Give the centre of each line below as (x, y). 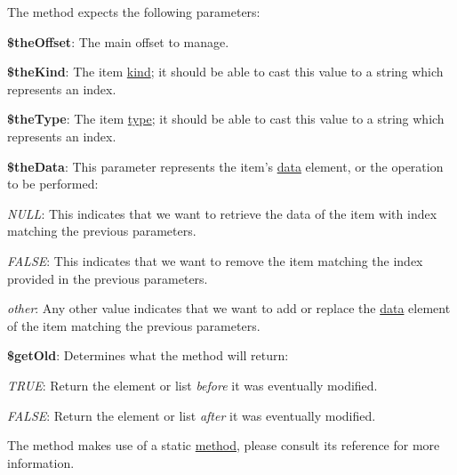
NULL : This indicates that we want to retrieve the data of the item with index (222, 213)
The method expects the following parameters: (134, 12)
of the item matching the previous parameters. (134, 325)
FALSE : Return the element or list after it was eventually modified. (192, 415)
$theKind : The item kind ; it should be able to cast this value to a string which (225, 72)
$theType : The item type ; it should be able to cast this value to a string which (226, 119)
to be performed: (53, 184)
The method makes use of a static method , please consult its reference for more (224, 445)
